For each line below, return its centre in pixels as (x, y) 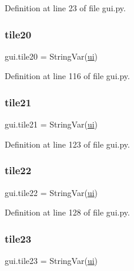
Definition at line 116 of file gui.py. (67, 76)
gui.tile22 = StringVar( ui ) (51, 192)
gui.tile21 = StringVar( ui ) (51, 124)
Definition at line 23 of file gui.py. (65, 8)
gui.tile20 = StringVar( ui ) (51, 56)
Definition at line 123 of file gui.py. (67, 144)
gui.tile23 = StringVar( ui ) (51, 261)
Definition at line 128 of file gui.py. (67, 212)
